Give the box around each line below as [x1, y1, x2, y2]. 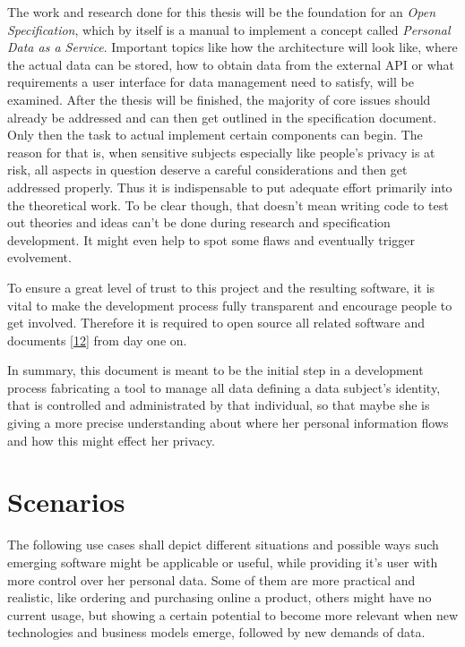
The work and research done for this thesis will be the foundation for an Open [7, 3, 436, 21]
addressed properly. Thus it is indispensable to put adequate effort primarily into [7, 177, 452, 196]
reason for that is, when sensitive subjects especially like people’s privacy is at [7, 142, 435, 161]
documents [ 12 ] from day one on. [7, 330, 187, 349]
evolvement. [7, 248, 72, 267]
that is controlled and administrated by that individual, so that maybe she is [7, 396, 430, 414]
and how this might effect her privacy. [7, 430, 215, 449]
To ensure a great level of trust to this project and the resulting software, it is [7, 277, 435, 296]
